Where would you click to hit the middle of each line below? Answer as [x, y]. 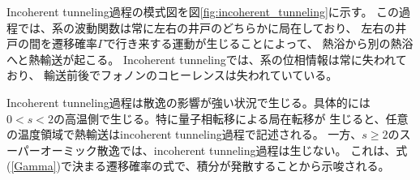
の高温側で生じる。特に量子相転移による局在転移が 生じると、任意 [231, 118]
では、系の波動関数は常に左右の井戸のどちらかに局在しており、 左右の [206, 27]
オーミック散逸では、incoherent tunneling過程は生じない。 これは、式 [224, 150]
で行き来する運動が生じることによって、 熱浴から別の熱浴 [259, 43]
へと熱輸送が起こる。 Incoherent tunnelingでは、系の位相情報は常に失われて [207, 59]
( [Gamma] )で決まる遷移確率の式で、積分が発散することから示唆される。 [198, 166]
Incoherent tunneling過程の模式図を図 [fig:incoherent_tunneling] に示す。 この [203, 11]
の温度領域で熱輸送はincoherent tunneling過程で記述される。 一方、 [184, 134]
